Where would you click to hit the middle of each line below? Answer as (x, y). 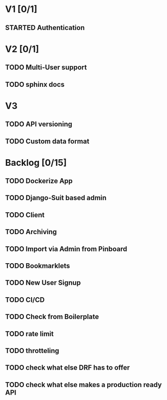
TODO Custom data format (47, 141)
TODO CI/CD (25, 300)
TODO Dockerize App (39, 181)
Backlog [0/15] (36, 163)
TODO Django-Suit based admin (56, 198)
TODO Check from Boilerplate (52, 317)
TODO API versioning (39, 124)
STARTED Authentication (45, 28)
